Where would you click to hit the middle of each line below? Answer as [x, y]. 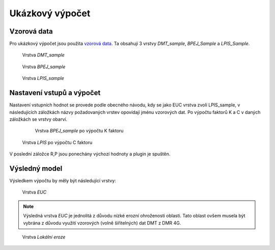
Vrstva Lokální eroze [44, 237]
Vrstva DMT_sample [43, 55]
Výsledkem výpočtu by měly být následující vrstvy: [63, 180]
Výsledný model [36, 168]
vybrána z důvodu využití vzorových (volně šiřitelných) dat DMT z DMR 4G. [102, 223]
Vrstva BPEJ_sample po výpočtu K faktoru [79, 131]
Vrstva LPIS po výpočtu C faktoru [57, 142]
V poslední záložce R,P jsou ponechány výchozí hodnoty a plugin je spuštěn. [90, 154]
